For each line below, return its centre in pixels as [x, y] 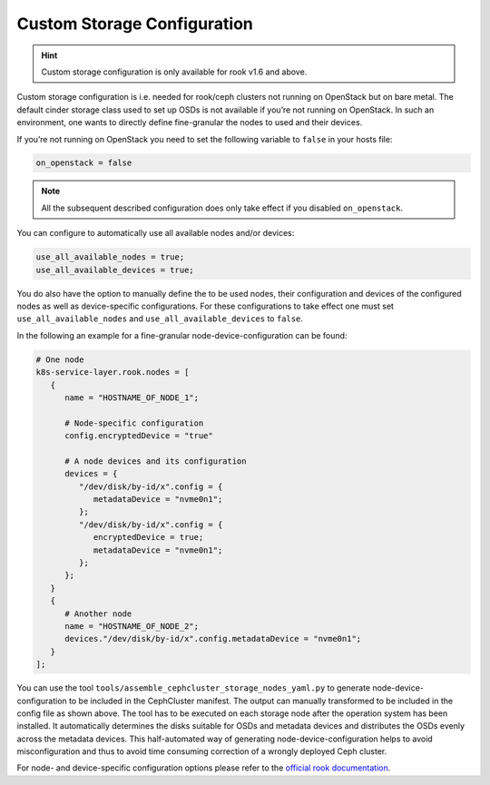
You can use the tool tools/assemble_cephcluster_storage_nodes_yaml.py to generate [194, 688]
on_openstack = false [84, 163]
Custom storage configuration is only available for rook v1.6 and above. [174, 72]
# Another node [98, 613]
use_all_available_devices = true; [115, 270]
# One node [60, 359]
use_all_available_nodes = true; [110, 257]
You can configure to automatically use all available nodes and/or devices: [156, 233]
